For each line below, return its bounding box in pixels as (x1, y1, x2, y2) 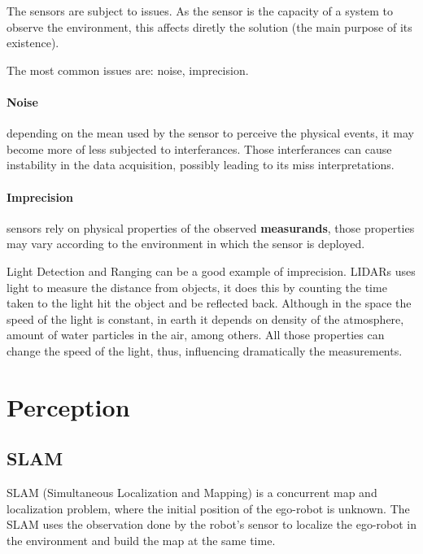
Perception (7, 390, 130, 423)
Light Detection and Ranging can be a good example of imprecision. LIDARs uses (7, 262, 416, 279)
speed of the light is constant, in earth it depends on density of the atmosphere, (7, 310, 404, 327)
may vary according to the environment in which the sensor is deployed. (7, 235, 365, 252)
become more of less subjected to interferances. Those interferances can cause (7, 140, 392, 157)
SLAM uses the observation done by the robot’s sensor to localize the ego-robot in (7, 516, 417, 533)
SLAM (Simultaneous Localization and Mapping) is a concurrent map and (7, 484, 377, 501)
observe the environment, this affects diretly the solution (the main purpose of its (7, 18, 412, 35)
